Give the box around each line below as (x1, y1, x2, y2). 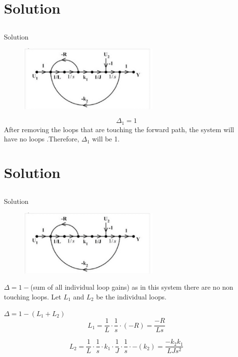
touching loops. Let (4, 291, 61, 301)
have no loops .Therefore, (4, 134, 79, 144)
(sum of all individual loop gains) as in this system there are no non (30, 282, 234, 292)
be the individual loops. (96, 291, 166, 301)
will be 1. (92, 134, 120, 144)
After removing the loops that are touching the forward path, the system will (4, 124, 234, 134)
